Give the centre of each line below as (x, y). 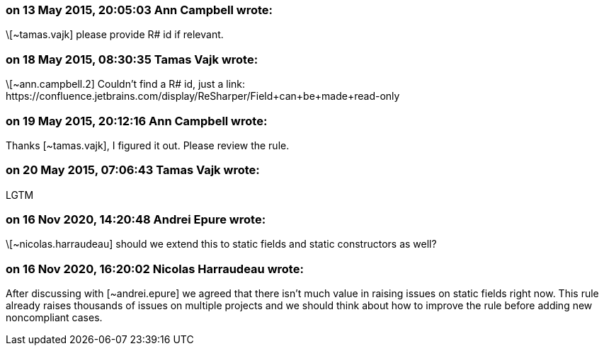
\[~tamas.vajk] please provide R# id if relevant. (115, 35)
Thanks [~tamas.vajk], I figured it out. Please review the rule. (148, 145)
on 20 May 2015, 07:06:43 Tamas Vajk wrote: (133, 170)
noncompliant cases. (54, 318)
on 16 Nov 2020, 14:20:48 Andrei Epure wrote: (136, 219)
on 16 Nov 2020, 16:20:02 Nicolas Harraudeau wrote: (155, 269)
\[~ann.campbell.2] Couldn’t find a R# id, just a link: (126, 84)
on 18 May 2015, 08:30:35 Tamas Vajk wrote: (132, 59)
